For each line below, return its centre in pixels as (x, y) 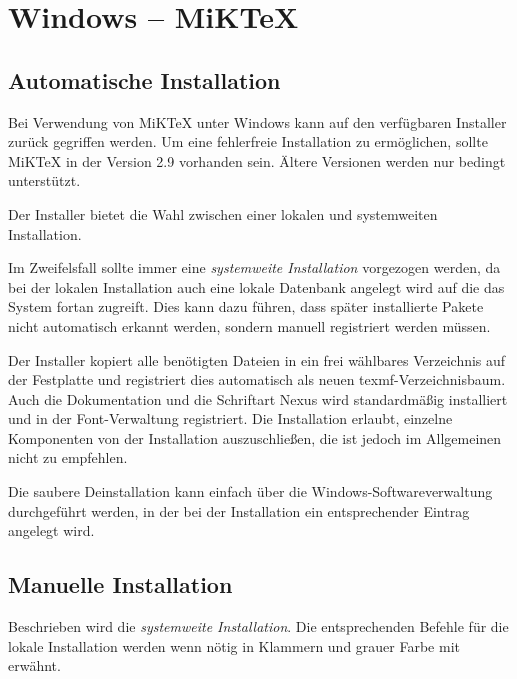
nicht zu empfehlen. (68, 457)
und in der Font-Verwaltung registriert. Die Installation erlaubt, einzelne (230, 418)
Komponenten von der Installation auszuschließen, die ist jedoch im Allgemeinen (255, 437)
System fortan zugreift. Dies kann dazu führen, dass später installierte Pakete (246, 306)
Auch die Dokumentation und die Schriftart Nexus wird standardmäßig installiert (258, 398)
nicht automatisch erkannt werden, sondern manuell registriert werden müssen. (249, 325)
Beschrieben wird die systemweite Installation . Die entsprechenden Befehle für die (258, 626)
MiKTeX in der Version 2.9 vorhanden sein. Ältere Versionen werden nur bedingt (257, 160)
